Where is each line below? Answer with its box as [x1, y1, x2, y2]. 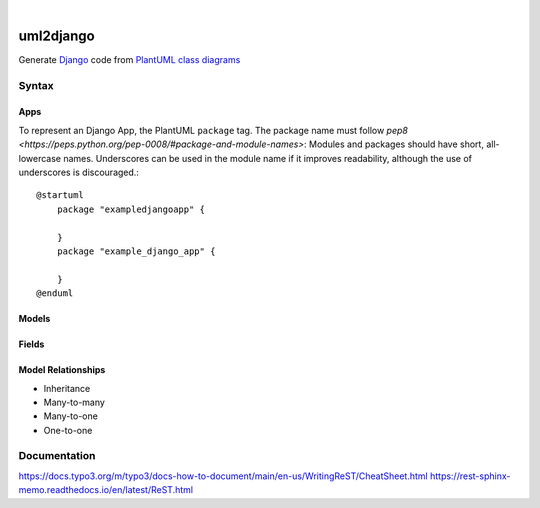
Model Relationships [18, 364, 106, 376]
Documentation [18, 449, 96, 463]
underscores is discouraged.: [18, 166, 140, 179]
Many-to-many [43, 396, 105, 408]
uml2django [18, 27, 95, 44]
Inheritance [43, 382, 91, 394]
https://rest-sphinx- [430, 470, 511, 482]
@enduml [36, 288, 74, 299]
